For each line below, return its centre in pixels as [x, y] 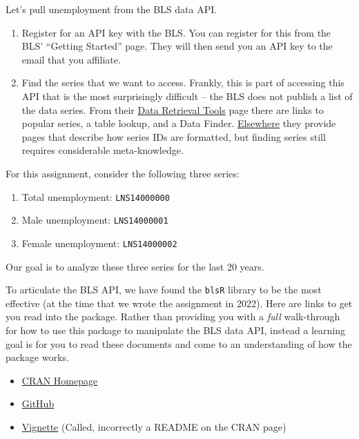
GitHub [38, 403]
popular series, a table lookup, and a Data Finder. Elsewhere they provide [179, 123]
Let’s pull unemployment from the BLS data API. [111, 9]
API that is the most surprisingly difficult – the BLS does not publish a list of [187, 96]
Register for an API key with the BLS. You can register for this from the [176, 32]
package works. [37, 357]
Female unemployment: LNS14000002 [99, 243]
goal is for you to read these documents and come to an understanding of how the [179, 343]
